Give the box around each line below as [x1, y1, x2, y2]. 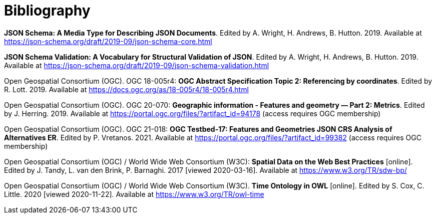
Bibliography [4, 2, 91, 19]
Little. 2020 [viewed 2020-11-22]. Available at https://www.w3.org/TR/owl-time [4, 189, 264, 198]
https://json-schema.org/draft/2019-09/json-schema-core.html [4, 37, 212, 46]
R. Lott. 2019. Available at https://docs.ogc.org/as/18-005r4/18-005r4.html [4, 85, 249, 94]
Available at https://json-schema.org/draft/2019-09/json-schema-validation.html [4, 61, 269, 70]
